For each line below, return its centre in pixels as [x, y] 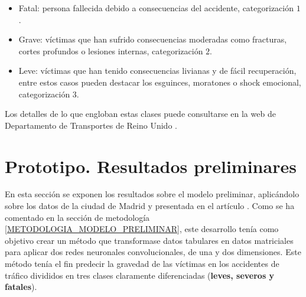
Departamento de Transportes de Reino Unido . [91, 125]
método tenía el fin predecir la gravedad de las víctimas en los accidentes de [142, 264]
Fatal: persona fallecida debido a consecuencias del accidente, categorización [156, 8]
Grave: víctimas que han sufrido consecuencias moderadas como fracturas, [153, 39]
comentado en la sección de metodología [77, 217]
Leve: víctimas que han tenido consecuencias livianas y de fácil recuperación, [157, 71]
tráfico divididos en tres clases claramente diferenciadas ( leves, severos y [140, 275]
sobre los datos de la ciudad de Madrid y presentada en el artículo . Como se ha [150, 206]
